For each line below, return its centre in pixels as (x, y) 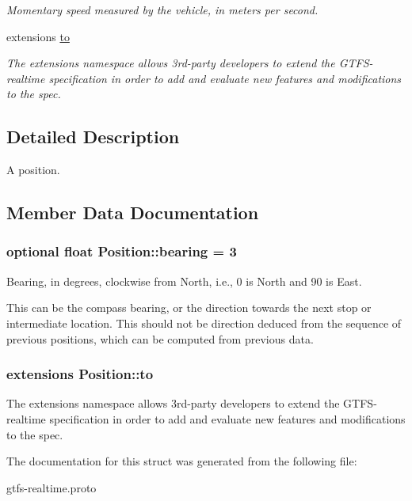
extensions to (38, 36)
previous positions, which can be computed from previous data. (160, 338)
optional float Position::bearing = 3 (122, 251)
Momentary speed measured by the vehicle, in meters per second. (162, 9)
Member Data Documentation (133, 213)
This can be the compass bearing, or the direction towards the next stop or (189, 307)
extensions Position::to (80, 374)
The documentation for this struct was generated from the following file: (182, 461)
